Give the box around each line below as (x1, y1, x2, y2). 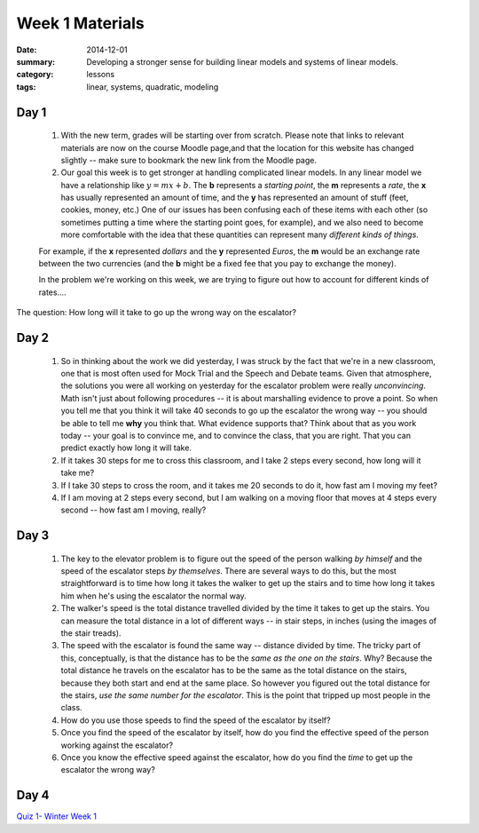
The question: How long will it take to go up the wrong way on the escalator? (16, 307, 297, 318)
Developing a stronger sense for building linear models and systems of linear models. (86, 56, 398, 67)
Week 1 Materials (16, 13, 145, 33)
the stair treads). (60, 628, 122, 639)
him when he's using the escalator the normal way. (60, 591, 247, 601)
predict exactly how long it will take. (60, 442, 192, 453)
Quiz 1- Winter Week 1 (16, 811, 98, 821)
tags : (16, 81, 36, 92)
